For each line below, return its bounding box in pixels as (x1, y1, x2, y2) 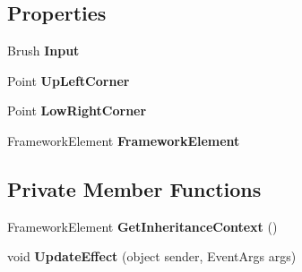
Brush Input (7, 41, 80, 60)
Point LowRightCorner (7, 101, 147, 120)
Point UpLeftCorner (7, 71, 130, 89)
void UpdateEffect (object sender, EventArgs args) (7, 247, 297, 266)
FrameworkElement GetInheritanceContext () (7, 217, 278, 235)
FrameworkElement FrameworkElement (7, 131, 240, 149)
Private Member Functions (7, 174, 262, 202)
